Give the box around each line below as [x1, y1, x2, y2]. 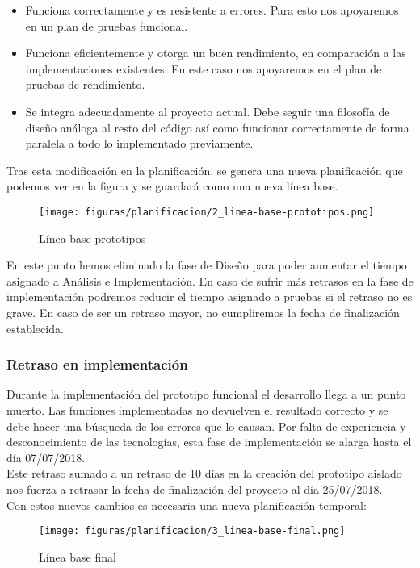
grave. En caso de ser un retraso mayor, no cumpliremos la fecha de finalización [6, 303, 400, 320]
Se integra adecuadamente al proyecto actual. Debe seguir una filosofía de [25, 102, 390, 119]
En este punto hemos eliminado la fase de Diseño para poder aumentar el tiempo [6, 257, 407, 274]
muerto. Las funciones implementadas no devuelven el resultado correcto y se [6, 401, 388, 418]
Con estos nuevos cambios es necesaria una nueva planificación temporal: [6, 496, 367, 513]
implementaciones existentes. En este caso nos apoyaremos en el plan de [25, 60, 382, 77]
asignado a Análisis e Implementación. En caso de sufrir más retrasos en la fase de [6, 272, 414, 289]
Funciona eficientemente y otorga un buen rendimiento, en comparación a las [25, 44, 406, 61]
